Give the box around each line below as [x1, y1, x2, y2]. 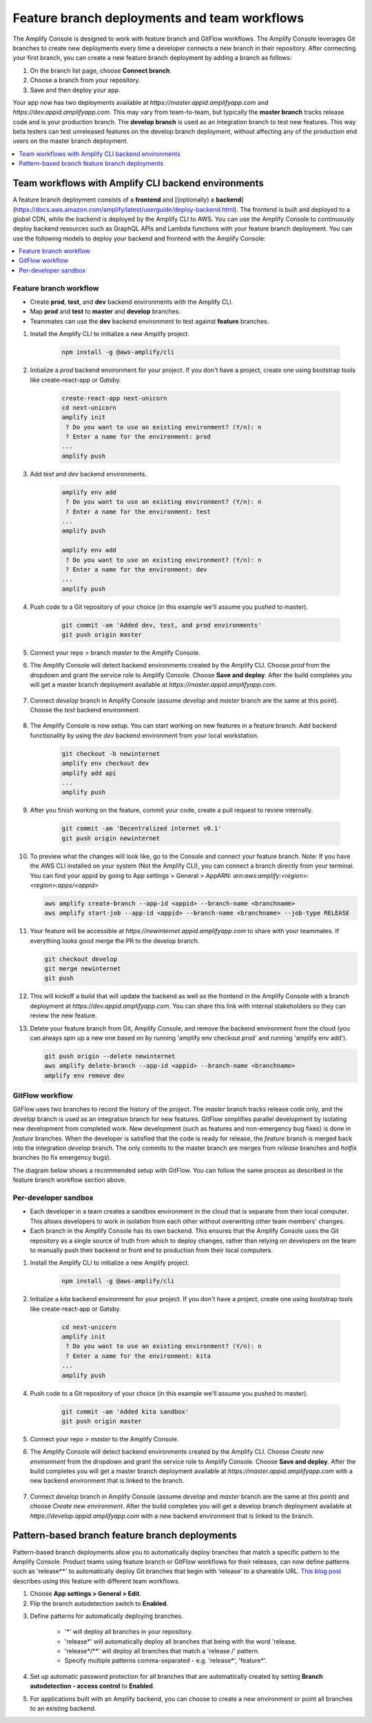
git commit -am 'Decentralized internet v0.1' [61, 825, 222, 833]
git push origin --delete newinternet [44, 1052, 176, 1060]
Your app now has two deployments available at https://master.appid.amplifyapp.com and [12, 98, 269, 106]
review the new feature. [30, 1011, 98, 1020]
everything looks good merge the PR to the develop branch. [30, 936, 200, 945]
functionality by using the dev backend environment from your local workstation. [30, 731, 259, 739]
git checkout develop [44, 955, 118, 963]
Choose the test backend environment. [30, 706, 141, 714]
